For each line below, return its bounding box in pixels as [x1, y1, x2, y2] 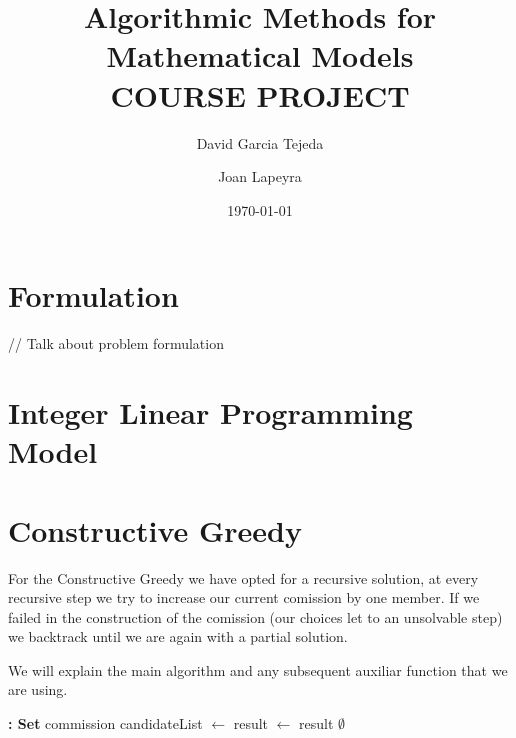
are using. [8, 679, 68, 700]
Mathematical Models [106, 35, 414, 76]
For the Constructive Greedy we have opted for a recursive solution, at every [8, 567, 479, 588]
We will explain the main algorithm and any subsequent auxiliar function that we [8, 659, 508, 680]
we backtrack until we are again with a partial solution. [8, 626, 348, 647]
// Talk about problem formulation [8, 333, 224, 354]
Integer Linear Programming [8, 392, 413, 432]
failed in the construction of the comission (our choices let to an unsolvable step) [8, 606, 503, 627]
